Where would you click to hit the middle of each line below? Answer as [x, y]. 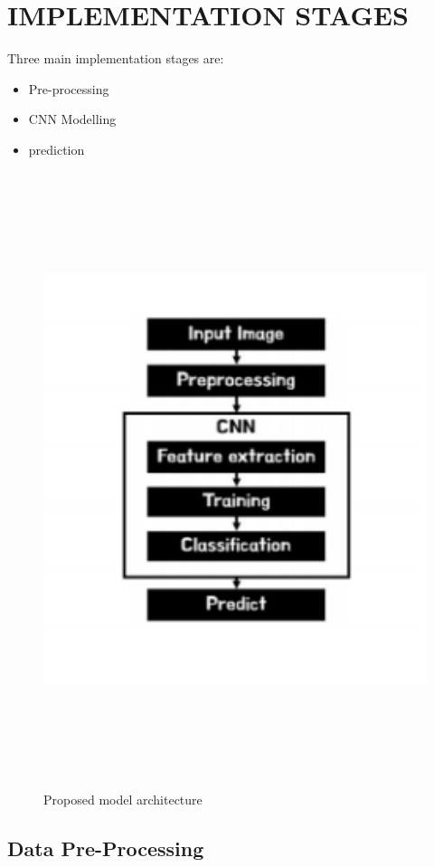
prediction [57, 149]
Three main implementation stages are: [116, 58]
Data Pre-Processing [106, 848]
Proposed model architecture [123, 800]
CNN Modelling [72, 119]
